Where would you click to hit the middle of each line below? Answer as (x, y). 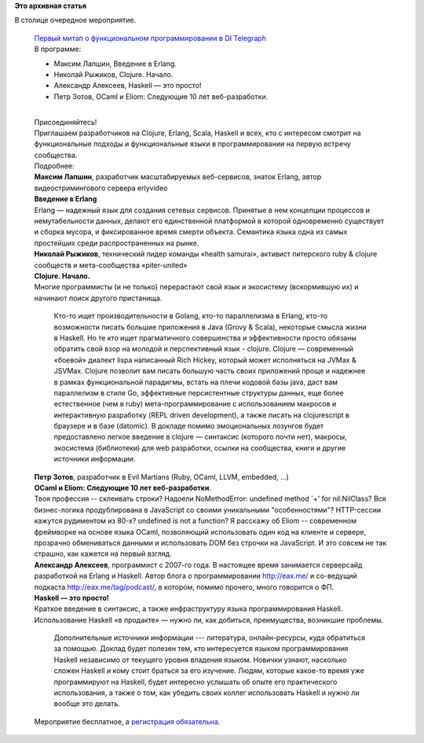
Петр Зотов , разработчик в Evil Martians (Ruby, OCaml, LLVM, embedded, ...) (162, 476)
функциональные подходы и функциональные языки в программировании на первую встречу (192, 144)
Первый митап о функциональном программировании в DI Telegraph (150, 38)
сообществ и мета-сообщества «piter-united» (111, 265)
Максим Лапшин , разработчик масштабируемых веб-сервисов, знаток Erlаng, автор (178, 177)
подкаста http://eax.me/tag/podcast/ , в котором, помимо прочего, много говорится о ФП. (184, 587)
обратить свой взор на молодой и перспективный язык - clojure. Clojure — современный (203, 349)
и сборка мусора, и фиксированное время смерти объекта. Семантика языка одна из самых (191, 232)
